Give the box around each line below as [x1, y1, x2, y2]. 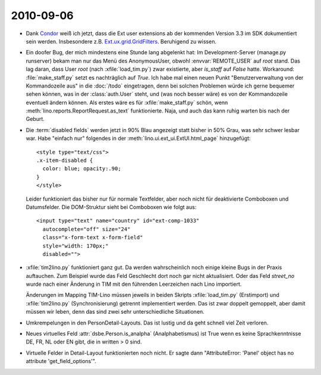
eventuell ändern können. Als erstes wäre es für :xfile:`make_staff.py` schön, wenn [26, 99, 228, 106]
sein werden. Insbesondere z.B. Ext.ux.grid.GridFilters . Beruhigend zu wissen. [26, 37, 217, 45]
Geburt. [26, 115, 45, 123]
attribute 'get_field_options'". [26, 358, 96, 365]
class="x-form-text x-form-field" [42, 234, 143, 241]
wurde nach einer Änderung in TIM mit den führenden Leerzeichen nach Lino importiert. [26, 280, 242, 288]
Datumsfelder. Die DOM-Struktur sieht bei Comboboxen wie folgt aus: [26, 203, 197, 211]
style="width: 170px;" [42, 242, 109, 249]
